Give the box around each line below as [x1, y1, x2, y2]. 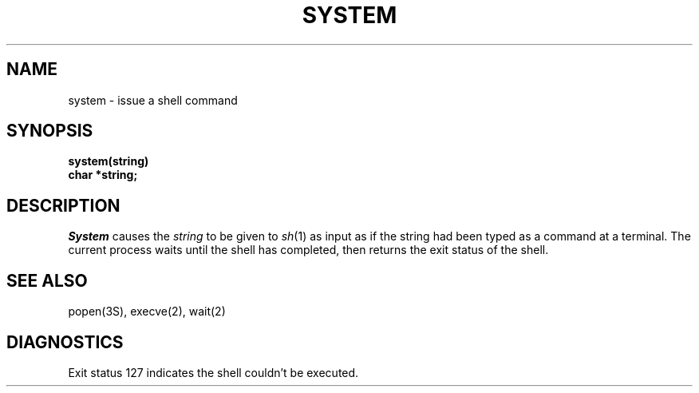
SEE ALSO [6, 270, 88, 291]
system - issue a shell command [68, 93, 238, 107]
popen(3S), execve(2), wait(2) [68, 304, 226, 319]
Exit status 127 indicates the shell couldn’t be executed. [68, 365, 359, 379]
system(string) [68, 154, 149, 169]
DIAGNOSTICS [6, 331, 124, 352]
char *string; [68, 168, 138, 182]
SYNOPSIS [6, 121, 93, 141]
